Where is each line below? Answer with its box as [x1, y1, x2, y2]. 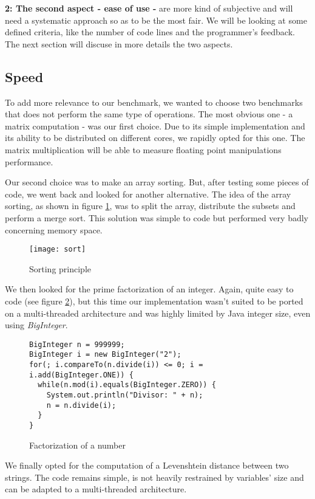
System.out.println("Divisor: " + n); [46, 391, 203, 400]
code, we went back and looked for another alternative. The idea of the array [5, 187, 291, 200]
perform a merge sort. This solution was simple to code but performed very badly [5, 211, 308, 224]
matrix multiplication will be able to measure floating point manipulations [5, 143, 282, 156]
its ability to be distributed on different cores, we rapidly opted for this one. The [5, 131, 305, 144]
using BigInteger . [5, 318, 68, 331]
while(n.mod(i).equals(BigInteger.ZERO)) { [38, 380, 216, 390]
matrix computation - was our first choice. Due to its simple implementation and [5, 119, 305, 132]
